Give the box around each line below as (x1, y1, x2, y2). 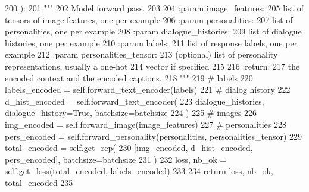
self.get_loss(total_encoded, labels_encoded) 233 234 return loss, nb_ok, (5, 165, 273, 177)
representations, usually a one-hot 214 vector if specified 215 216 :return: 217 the (5, 59, 300, 72)
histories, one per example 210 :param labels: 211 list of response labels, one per (5, 36, 298, 49)
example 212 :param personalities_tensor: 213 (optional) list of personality (5, 48, 278, 61)
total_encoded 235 (5, 176, 73, 188)
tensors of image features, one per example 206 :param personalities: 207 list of (5, 13, 293, 26)
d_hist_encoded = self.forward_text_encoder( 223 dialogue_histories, (5, 95, 264, 107)
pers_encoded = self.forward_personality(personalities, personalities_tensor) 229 (5, 130, 302, 142)
